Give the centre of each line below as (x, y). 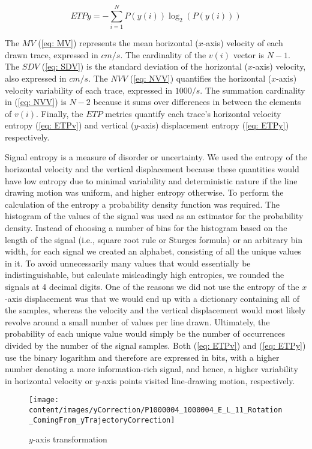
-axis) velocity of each (243, 43)
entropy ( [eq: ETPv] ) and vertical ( (70, 125)
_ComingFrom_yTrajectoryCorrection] (102, 420)
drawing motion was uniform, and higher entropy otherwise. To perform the (144, 192)
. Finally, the (60, 113)
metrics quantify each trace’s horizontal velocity (193, 113)
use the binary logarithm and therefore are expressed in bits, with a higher (142, 357)
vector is (249, 54)
